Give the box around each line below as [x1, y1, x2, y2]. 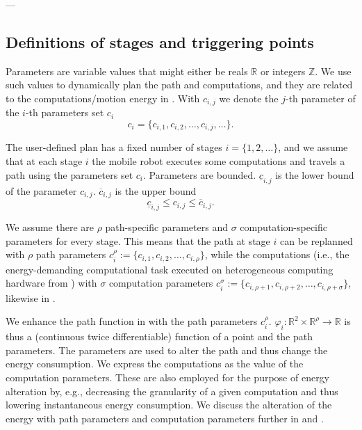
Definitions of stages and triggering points [6, 31, 314, 52]
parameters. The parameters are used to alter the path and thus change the [6, 342, 328, 357]
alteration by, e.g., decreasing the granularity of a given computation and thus [6, 383, 338, 398]
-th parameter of [285, 90, 356, 105]
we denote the [219, 90, 279, 105]
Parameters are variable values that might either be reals [6, 63, 248, 78]
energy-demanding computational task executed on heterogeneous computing [6, 262, 334, 276]
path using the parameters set [6, 167, 133, 182]
